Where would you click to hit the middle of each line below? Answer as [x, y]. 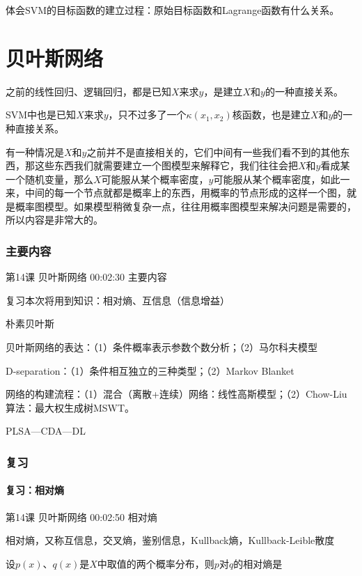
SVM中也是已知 [41, 115]
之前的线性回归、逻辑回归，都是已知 [88, 91]
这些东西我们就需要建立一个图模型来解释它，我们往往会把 [166, 165]
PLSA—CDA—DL [46, 431]
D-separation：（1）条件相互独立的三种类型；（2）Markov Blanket [150, 370]
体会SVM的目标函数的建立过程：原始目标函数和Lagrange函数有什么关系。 [173, 10]
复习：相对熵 [35, 490]
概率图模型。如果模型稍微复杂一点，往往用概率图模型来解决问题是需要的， [186, 206]
